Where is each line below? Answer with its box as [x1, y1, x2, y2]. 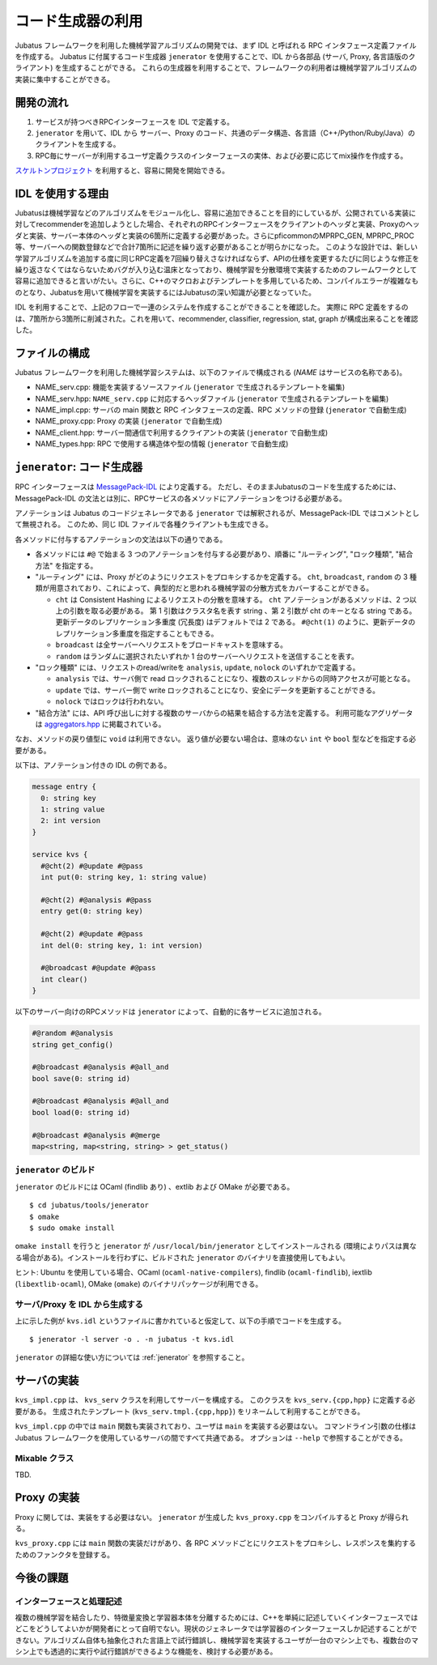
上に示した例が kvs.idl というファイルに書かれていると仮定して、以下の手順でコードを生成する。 [15, 1316, 346, 1326]
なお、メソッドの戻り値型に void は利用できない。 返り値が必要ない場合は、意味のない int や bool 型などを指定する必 [15, 734, 417, 744]
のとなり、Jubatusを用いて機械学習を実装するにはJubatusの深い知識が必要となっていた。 [15, 287, 316, 297]
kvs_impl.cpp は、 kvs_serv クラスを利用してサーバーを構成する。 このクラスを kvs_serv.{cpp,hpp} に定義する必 [15, 1395, 416, 1405]
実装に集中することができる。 [15, 74, 115, 84]
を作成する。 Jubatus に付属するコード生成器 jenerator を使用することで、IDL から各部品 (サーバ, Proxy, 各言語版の [15, 51, 409, 61]
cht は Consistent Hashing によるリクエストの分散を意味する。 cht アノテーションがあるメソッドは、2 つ [55, 594, 410, 604]
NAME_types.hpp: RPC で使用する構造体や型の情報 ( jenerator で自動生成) [35, 439, 289, 449]
